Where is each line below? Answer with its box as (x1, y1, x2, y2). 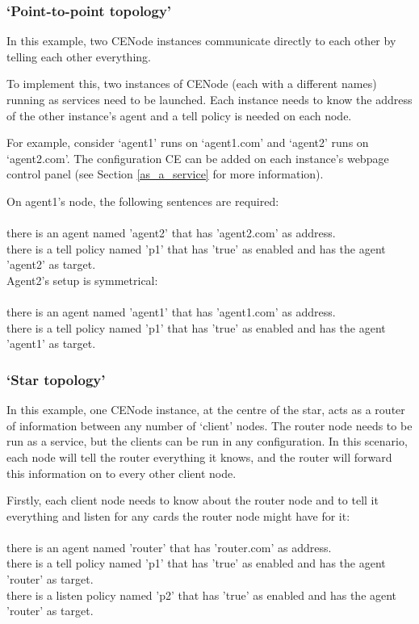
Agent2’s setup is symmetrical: (6, 271, 158, 288)
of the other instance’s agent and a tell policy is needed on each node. (6, 107, 352, 124)
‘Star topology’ (6, 369, 106, 389)
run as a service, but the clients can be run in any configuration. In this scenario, (6, 433, 408, 450)
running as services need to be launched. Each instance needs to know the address (6, 91, 413, 107)
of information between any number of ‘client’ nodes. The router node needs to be (6, 417, 413, 433)
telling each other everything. (6, 48, 151, 65)
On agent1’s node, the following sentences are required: (6, 192, 279, 209)
